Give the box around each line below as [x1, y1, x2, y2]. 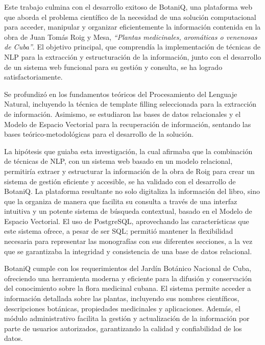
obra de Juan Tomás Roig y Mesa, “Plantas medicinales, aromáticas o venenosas [4, 31, 257, 42]
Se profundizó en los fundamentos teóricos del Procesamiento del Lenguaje [4, 88, 237, 99]
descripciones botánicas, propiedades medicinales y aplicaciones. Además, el [4, 303, 240, 313]
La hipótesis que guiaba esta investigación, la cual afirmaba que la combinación [4, 145, 253, 156]
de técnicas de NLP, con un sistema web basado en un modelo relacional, [4, 156, 233, 166]
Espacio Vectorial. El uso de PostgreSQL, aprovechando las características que [4, 215, 249, 226]
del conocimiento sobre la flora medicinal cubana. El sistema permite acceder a [4, 283, 251, 293]
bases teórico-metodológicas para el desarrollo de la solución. [4, 129, 194, 139]
